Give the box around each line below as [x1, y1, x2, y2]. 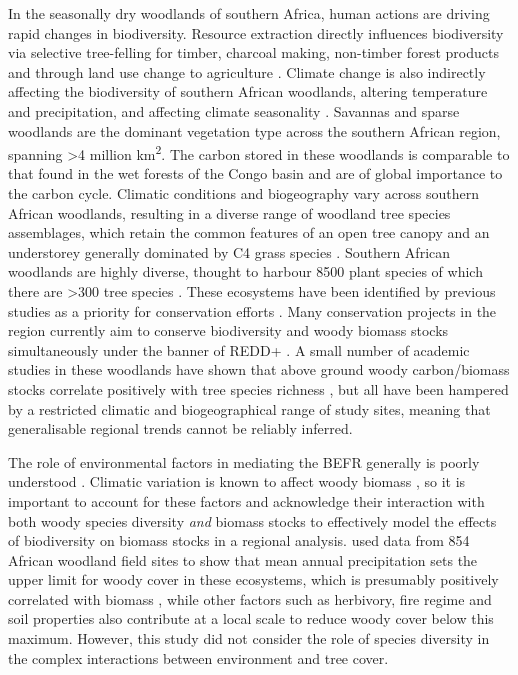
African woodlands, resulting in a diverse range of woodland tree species [8, 202, 451, 223]
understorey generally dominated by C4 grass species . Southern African [8, 241, 451, 262]
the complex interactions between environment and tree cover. [8, 647, 389, 668]
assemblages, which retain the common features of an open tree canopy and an [8, 222, 490, 243]
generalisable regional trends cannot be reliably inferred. [8, 418, 353, 439]
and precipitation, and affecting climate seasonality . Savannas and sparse [8, 100, 460, 121]
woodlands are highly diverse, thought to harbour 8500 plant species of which [8, 261, 483, 282]
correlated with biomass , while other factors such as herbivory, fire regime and [8, 588, 492, 609]
